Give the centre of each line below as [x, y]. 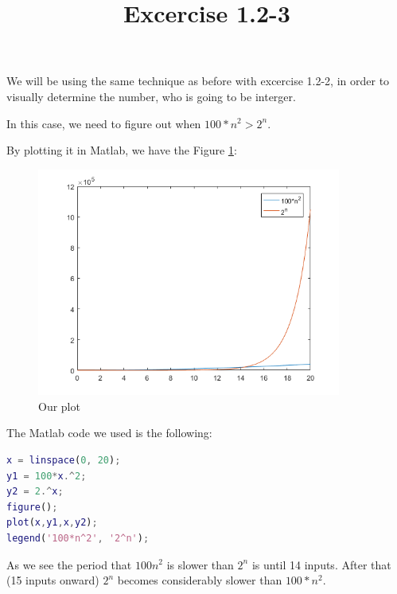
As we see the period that [69, 564]
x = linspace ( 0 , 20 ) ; [64, 460]
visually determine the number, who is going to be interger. [151, 96]
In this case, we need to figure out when [104, 123]
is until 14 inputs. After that [321, 564]
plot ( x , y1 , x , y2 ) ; [52, 523]
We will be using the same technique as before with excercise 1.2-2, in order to [198, 81]
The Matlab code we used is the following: [109, 433]
